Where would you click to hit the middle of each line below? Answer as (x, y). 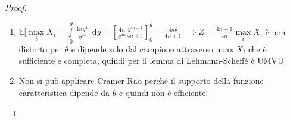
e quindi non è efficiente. (163, 92)
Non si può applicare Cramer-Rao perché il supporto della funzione (141, 80)
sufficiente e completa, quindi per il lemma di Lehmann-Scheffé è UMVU (151, 61)
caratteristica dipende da (64, 92)
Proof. (16, 7)
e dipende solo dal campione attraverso (142, 49)
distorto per (40, 49)
